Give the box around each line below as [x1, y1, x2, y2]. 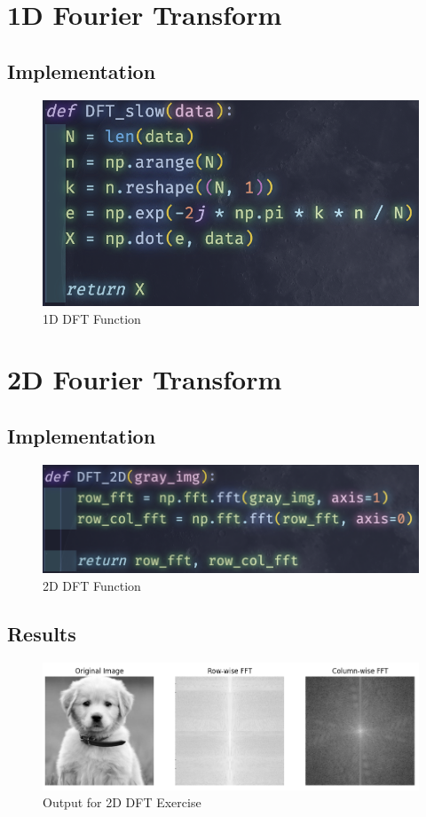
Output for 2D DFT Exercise [43, 793, 201, 812]
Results [7, 619, 76, 647]
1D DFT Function [43, 309, 141, 327]
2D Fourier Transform [7, 361, 282, 397]
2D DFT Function [43, 576, 141, 594]
